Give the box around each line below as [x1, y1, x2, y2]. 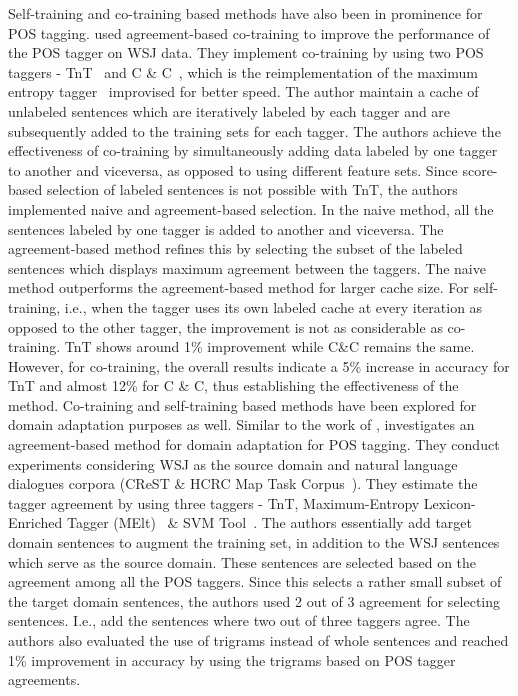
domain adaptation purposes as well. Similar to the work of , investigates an [8, 414, 475, 435]
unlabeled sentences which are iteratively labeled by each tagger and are [8, 100, 451, 121]
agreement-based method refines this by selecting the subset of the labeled [8, 238, 463, 259]
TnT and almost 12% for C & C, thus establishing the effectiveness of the [8, 375, 459, 396]
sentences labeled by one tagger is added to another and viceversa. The [8, 218, 444, 239]
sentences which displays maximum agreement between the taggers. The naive [8, 257, 486, 278]
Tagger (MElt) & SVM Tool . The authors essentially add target [66, 512, 472, 533]
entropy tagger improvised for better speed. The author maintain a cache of [8, 81, 479, 102]
